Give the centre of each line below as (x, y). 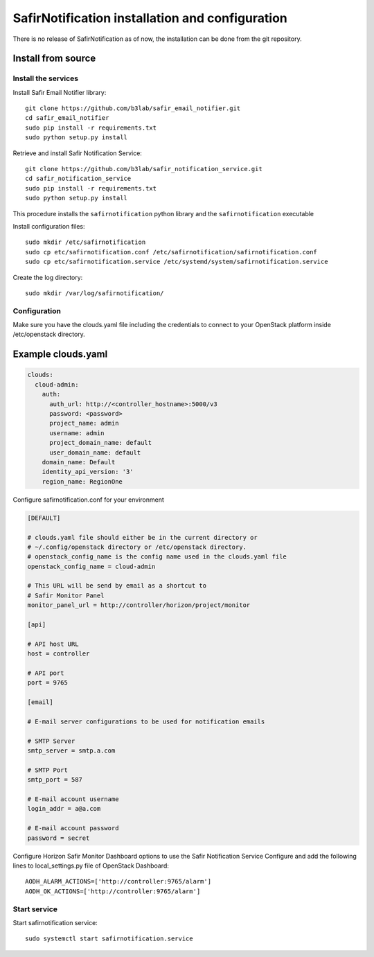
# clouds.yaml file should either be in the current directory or (142, 537)
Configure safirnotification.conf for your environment (88, 500)
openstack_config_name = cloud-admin (91, 566)
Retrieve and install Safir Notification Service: (77, 153)
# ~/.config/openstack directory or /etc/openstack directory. (137, 547)
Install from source (54, 59)
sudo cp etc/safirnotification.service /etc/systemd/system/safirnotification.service (177, 262)
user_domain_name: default (95, 453)
